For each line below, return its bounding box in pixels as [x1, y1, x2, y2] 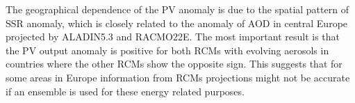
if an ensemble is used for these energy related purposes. [6, 84, 245, 98]
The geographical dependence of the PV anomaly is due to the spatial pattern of [6, 2, 349, 16]
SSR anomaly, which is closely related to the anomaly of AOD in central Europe [6, 15, 348, 30]
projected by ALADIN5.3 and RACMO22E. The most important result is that [6, 29, 340, 44]
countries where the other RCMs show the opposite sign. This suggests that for [6, 56, 342, 71]
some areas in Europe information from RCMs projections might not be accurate [6, 70, 350, 84]
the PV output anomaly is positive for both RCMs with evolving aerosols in [6, 42, 329, 57]
